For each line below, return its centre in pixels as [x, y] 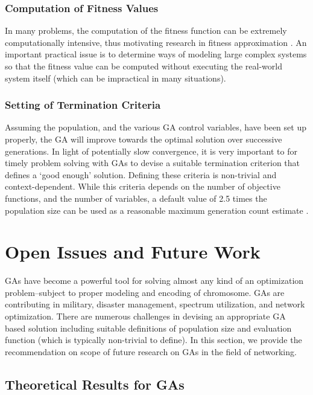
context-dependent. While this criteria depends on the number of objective [143, 186]
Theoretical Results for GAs [95, 384]
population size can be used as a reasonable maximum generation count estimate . [157, 210]
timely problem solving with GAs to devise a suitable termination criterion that [153, 163]
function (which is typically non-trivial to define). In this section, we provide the [153, 340]
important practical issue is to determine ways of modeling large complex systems [156, 54]
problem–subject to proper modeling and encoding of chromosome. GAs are [145, 292]
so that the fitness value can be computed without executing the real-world [144, 66]
